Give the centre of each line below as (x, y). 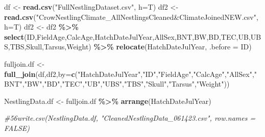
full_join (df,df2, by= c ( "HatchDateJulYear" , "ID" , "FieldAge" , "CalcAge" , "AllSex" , (129, 74)
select (14, 36)
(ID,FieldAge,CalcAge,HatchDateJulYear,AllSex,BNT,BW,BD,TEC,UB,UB (143, 36)
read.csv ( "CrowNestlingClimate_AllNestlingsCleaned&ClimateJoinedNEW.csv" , (131, 17)
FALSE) (17, 128)
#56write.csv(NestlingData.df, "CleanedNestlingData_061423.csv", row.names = (130, 118)
